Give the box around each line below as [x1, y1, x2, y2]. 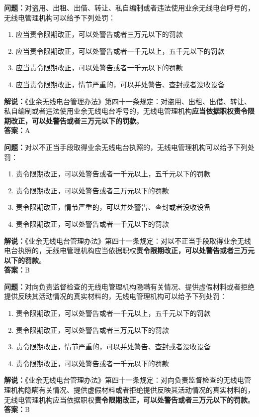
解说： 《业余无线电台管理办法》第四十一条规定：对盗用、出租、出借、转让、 [4, 96, 251, 106]
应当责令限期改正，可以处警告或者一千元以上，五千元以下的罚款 [15, 45, 225, 56]
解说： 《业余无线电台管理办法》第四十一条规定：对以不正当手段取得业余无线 [4, 235, 251, 246]
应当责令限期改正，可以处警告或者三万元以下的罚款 [15, 29, 183, 39]
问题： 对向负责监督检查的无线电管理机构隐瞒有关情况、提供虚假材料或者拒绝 [4, 281, 255, 291]
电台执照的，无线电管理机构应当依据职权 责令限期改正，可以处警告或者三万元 [4, 245, 255, 256]
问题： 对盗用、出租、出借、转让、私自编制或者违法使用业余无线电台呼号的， [4, 2, 255, 12]
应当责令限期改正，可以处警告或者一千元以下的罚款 [15, 62, 183, 73]
